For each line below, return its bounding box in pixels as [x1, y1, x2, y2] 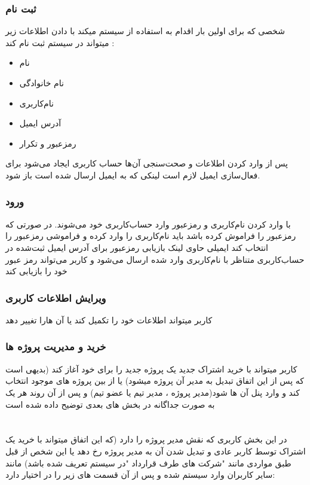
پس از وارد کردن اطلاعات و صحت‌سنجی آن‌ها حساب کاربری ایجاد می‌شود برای [5, 157, 288, 169]
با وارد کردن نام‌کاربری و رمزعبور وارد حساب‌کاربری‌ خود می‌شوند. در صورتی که [5, 217, 291, 230]
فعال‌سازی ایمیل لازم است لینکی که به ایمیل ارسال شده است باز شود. [5, 168, 260, 181]
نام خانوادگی [19, 77, 64, 89]
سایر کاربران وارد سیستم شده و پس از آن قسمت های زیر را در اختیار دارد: [5, 468, 275, 481]
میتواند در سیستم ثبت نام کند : [5, 36, 115, 48]
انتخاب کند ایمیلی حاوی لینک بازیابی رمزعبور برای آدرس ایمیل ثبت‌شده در [5, 241, 268, 253]
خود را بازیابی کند [5, 265, 67, 277]
